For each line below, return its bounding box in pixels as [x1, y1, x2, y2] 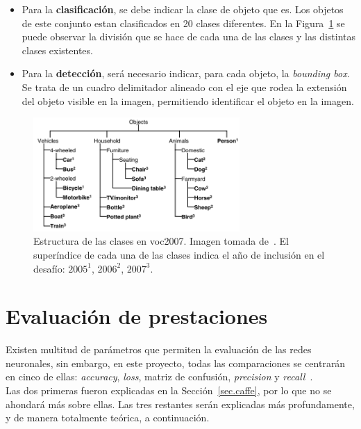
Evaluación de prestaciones [6, 302, 268, 330]
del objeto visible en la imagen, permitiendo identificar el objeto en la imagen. [22, 93, 354, 108]
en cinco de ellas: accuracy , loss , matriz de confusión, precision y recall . [6, 369, 313, 384]
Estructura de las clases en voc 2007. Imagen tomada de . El [33, 234, 289, 248]
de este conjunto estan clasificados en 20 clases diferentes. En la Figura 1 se [22, 15, 345, 30]
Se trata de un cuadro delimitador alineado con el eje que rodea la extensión [22, 79, 347, 94]
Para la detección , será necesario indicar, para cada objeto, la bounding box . [22, 66, 350, 81]
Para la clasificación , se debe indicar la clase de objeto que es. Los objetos [22, 2, 344, 16]
